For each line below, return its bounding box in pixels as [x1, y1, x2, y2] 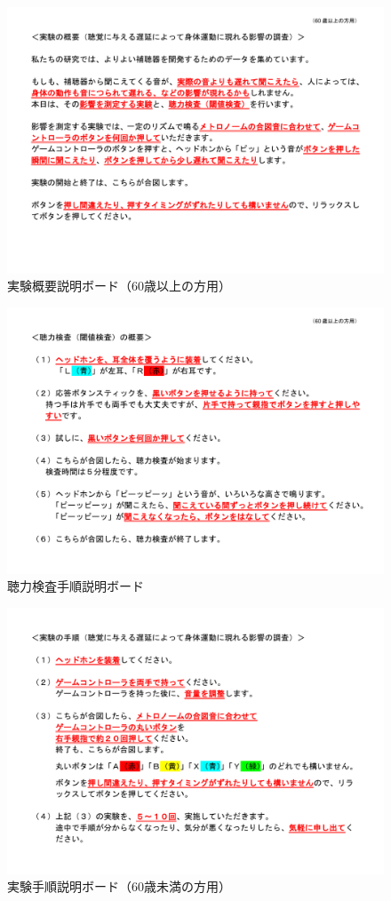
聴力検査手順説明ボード [7, 577, 144, 595]
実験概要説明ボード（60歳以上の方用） [7, 276, 231, 295]
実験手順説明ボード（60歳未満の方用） [7, 877, 231, 896]
